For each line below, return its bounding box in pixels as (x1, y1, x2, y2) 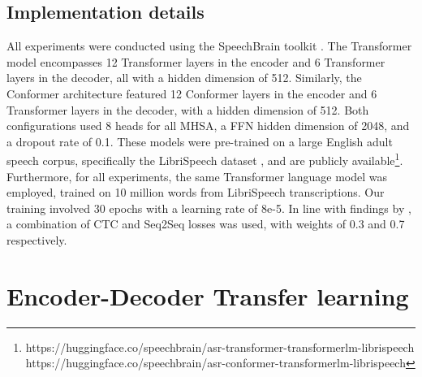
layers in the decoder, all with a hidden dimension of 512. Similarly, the (6, 69, 362, 86)
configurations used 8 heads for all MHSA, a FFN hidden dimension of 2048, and (6, 117, 410, 134)
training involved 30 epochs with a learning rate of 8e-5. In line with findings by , (6, 199, 411, 216)
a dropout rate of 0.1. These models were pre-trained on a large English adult (6, 132, 393, 149)
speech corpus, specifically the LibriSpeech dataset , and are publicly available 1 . (6, 149, 403, 169)
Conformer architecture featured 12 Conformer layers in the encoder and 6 (6, 84, 377, 102)
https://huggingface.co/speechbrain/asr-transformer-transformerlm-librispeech (25, 338, 415, 355)
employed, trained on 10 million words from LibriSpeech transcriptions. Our (6, 184, 385, 201)
